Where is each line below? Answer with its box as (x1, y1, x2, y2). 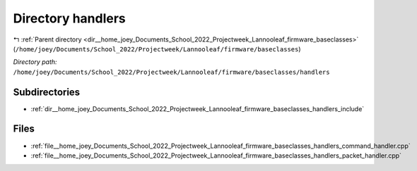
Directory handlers (13, 11, 127, 26)
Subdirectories (13, 86, 81, 98)
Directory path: (13, 58, 57, 66)
